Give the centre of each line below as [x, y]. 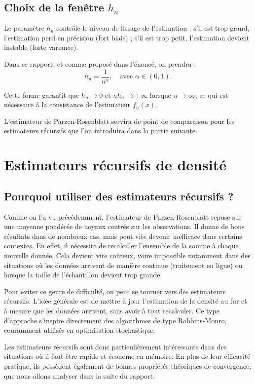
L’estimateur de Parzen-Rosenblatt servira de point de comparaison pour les [119, 121]
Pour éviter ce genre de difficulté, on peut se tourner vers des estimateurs [115, 291]
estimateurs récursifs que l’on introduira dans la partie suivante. [101, 131]
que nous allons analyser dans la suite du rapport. [79, 375]
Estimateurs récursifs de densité [115, 165]
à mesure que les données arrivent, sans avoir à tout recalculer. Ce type [112, 310]
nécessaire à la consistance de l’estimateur [67, 104]
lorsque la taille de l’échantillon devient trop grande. [83, 275]
